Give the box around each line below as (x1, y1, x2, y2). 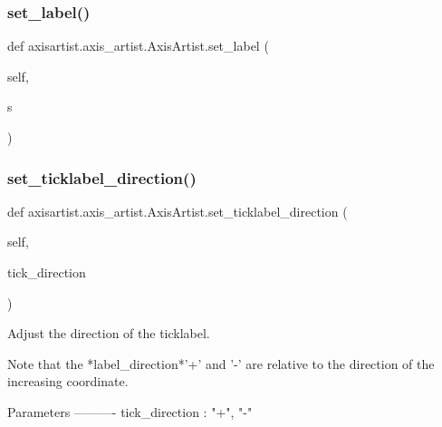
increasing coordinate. (7, 372, 129, 391)
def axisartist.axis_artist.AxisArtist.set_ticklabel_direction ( (7, 201, 348, 220)
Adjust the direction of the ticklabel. (7, 324, 210, 343)
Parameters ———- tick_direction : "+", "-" (7, 402, 253, 421)
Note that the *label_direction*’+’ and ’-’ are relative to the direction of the (7, 354, 435, 373)
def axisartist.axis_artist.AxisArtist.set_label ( (7, 36, 269, 55)
